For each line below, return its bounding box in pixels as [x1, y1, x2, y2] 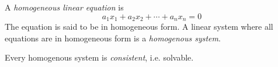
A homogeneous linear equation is [5, 1, 124, 13]
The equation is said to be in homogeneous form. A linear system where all [5, 20, 273, 33]
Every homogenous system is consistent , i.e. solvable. [5, 51, 194, 64]
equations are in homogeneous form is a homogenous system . [5, 31, 221, 44]
